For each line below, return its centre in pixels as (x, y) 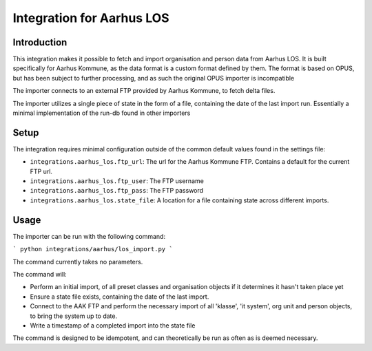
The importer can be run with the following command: (89, 236)
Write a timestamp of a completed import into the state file (113, 325)
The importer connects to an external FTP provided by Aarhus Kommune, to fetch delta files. (144, 91)
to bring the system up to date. (73, 316)
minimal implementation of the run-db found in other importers (102, 113)
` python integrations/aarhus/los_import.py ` (93, 249)
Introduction (40, 42)
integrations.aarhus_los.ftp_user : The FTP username (117, 181)
